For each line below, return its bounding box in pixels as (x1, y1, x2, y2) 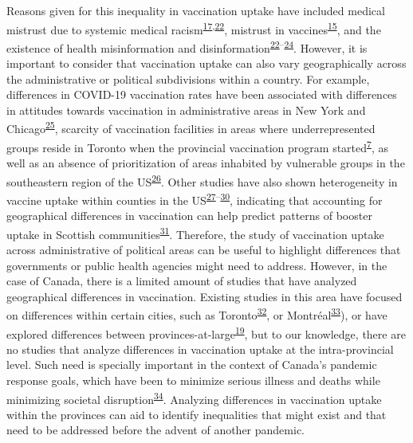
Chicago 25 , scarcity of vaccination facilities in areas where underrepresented (6, 118, 376, 137)
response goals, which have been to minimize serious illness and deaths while (6, 371, 380, 388)
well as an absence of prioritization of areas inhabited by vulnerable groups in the (6, 154, 405, 171)
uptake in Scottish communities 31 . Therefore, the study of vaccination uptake (6, 223, 384, 242)
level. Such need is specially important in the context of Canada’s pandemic (6, 356, 377, 373)
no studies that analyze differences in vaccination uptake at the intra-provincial (6, 340, 394, 357)
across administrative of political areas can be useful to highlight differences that (6, 241, 401, 257)
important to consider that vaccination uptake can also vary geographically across (6, 55, 407, 72)
